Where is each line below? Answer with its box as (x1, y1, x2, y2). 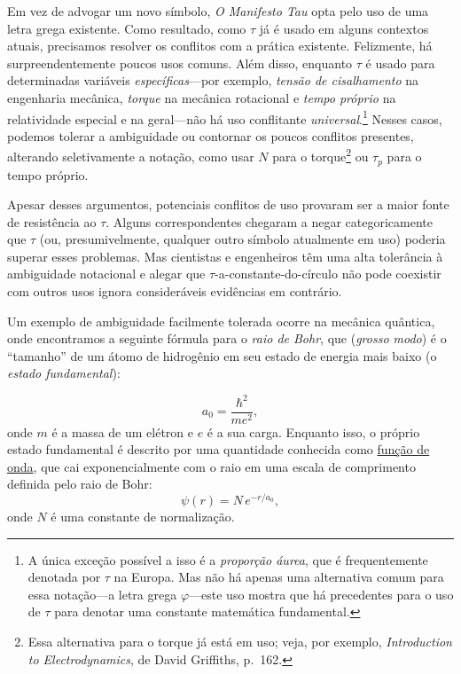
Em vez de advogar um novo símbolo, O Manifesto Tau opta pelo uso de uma (7, 2, 429, 20)
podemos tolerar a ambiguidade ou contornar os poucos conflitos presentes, (7, 126, 414, 145)
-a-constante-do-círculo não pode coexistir (215, 264, 441, 283)
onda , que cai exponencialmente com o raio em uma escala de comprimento (7, 457, 416, 475)
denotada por (27, 568, 101, 586)
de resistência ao (7, 212, 97, 231)
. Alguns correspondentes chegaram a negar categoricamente (105, 212, 433, 231)
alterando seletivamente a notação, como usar (7, 147, 254, 166)
